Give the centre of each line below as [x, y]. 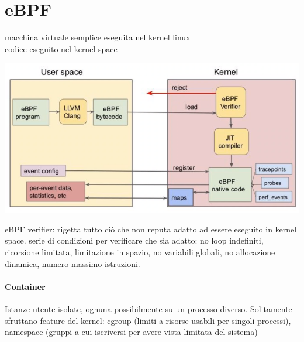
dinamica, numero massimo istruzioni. [72, 263]
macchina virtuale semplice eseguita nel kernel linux [98, 37]
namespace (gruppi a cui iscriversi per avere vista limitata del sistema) [131, 332]
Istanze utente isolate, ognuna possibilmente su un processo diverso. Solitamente [148, 308]
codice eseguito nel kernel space [61, 48]
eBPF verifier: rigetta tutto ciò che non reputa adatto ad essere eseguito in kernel [151, 229]
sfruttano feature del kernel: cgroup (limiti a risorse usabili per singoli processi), [148, 320]
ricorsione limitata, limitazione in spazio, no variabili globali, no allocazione [140, 252]
